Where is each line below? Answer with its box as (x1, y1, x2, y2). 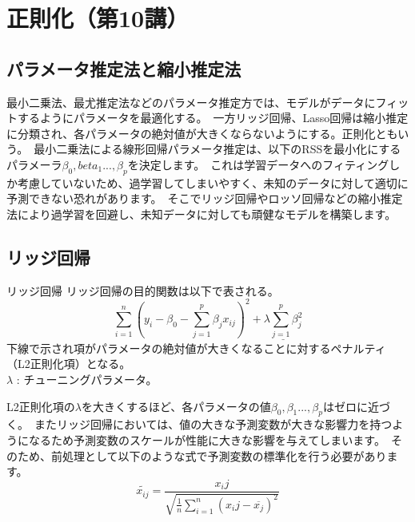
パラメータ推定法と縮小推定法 (6, 56, 241, 81)
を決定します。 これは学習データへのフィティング (127, 156, 389, 172)
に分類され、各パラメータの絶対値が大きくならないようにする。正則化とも (6, 125, 398, 141)
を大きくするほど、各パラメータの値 (81, 397, 271, 414)
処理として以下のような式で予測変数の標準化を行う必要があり (62, 447, 387, 464)
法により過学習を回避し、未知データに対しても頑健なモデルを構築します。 (6, 205, 397, 222)
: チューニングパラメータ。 (16, 370, 158, 387)
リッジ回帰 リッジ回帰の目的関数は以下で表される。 (6, 282, 279, 299)
